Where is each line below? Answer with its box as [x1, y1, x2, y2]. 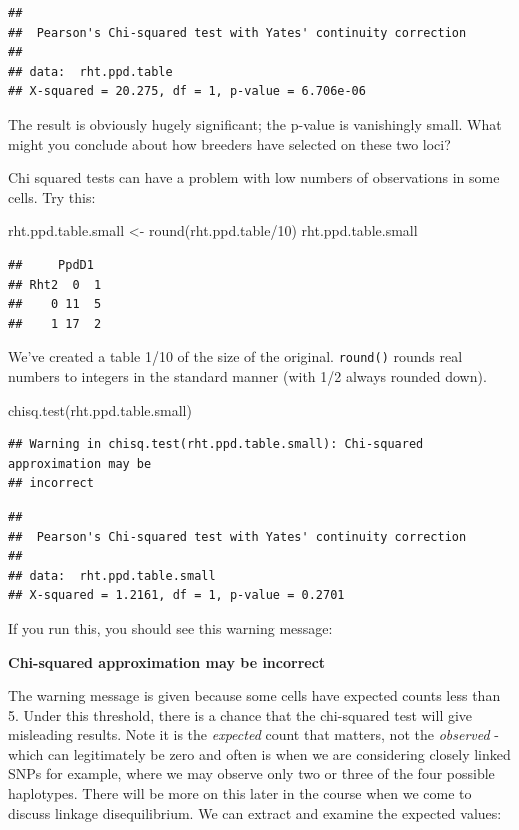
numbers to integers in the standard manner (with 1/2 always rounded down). [8, 365, 487, 386]
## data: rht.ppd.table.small [8, 568, 216, 583]
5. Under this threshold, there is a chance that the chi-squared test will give [8, 704, 473, 725]
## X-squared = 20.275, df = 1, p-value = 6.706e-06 [8, 84, 366, 99]
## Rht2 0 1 [8, 277, 102, 292]
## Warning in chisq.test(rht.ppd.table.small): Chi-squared [8, 437, 424, 452]
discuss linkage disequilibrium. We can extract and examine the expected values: [8, 802, 502, 823]
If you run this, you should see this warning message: [8, 617, 333, 638]
